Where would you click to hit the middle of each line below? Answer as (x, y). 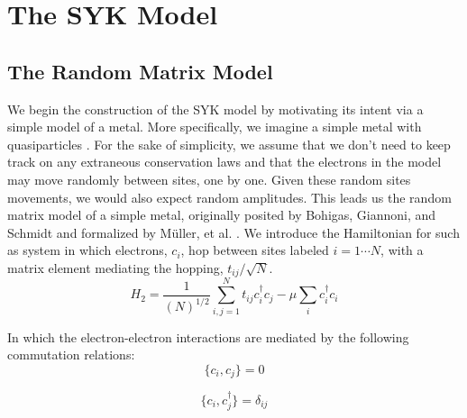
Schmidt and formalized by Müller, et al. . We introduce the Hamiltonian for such (233, 232)
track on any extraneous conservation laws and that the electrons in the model (224, 162)
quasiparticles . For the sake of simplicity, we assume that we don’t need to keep (229, 144)
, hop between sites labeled (255, 250)
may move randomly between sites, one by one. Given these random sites (209, 179)
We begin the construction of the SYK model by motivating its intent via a (215, 109)
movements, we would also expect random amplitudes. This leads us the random (229, 197)
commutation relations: (71, 354)
